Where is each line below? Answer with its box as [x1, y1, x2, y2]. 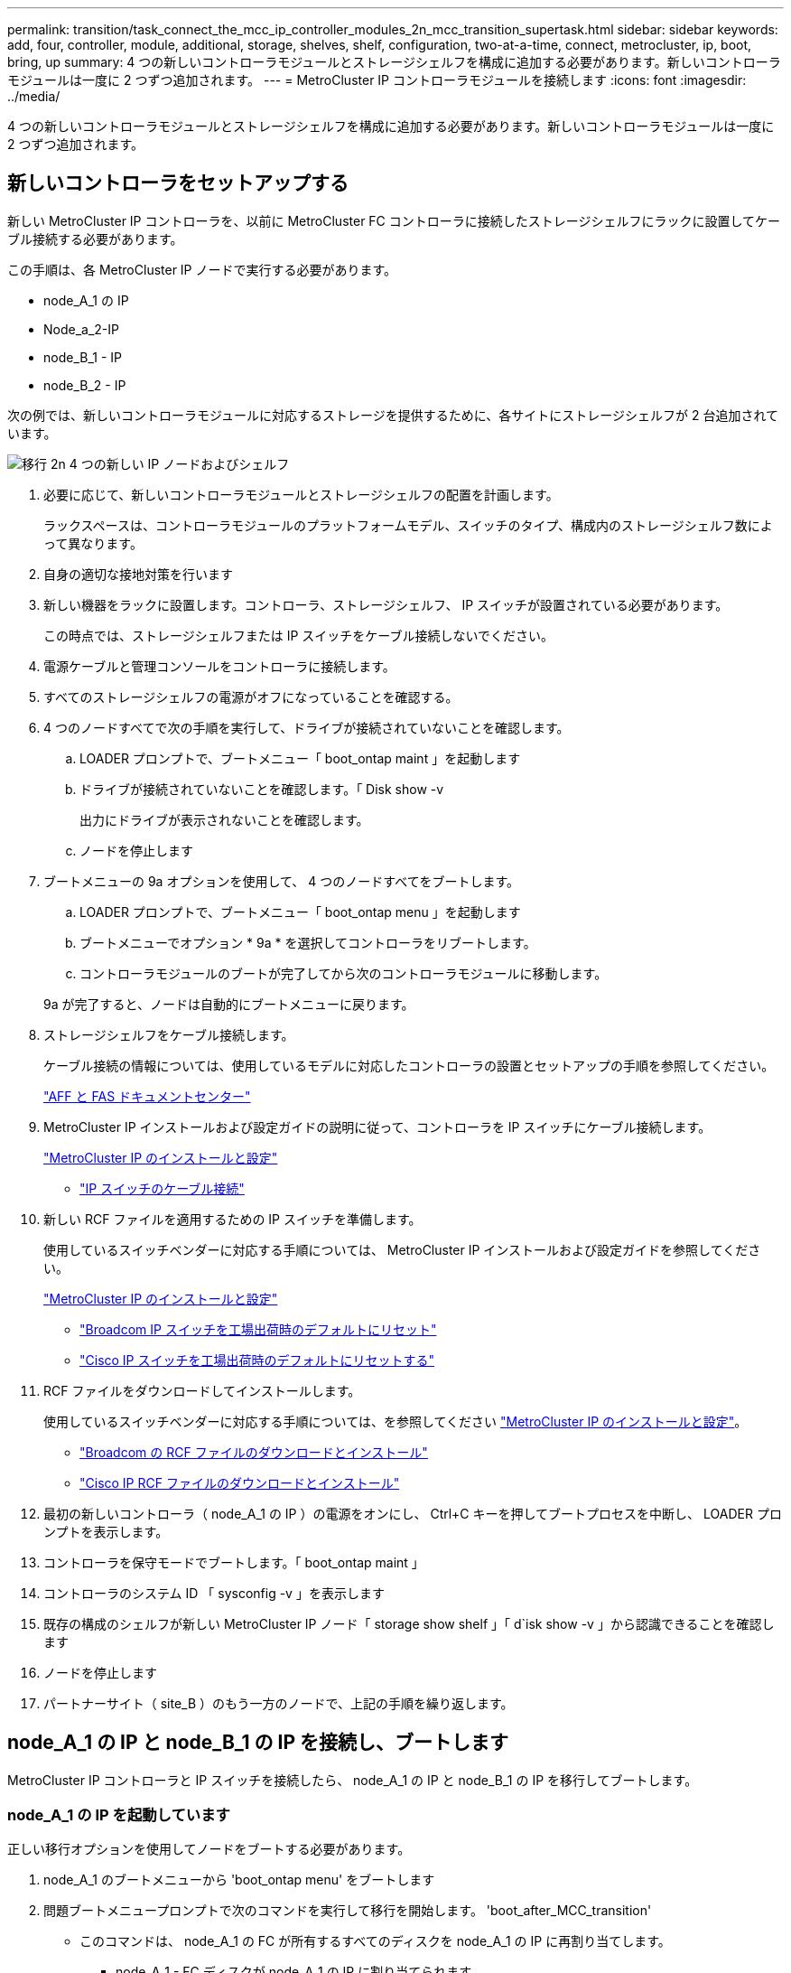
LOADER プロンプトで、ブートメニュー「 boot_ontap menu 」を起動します [79, 903, 521, 920]
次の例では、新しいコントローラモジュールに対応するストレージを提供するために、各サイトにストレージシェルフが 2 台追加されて [7, 407, 779, 423]
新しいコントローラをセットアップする [7, 172, 349, 195]
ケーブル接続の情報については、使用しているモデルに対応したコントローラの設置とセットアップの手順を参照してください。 [43, 1057, 775, 1073]
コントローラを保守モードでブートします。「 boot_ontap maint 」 [43, 1554, 424, 1570]
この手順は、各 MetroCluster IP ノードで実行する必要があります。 [7, 261, 397, 277]
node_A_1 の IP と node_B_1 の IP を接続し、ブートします [7, 1731, 509, 1754]
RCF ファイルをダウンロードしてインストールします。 [43, 1382, 361, 1398]
